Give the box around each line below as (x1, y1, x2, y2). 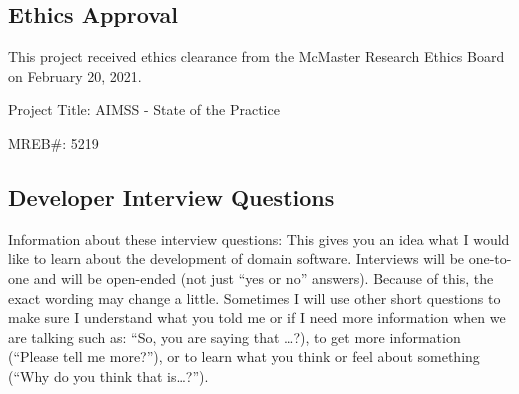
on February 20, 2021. (8, 65, 142, 86)
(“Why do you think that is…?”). (8, 365, 209, 386)
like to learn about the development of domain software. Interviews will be (8, 248, 465, 269)
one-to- (468, 248, 512, 269)
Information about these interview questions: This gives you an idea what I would (8, 228, 510, 249)
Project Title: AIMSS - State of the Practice (8, 99, 280, 120)
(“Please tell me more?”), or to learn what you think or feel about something (8, 346, 480, 367)
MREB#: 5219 (8, 132, 99, 153)
